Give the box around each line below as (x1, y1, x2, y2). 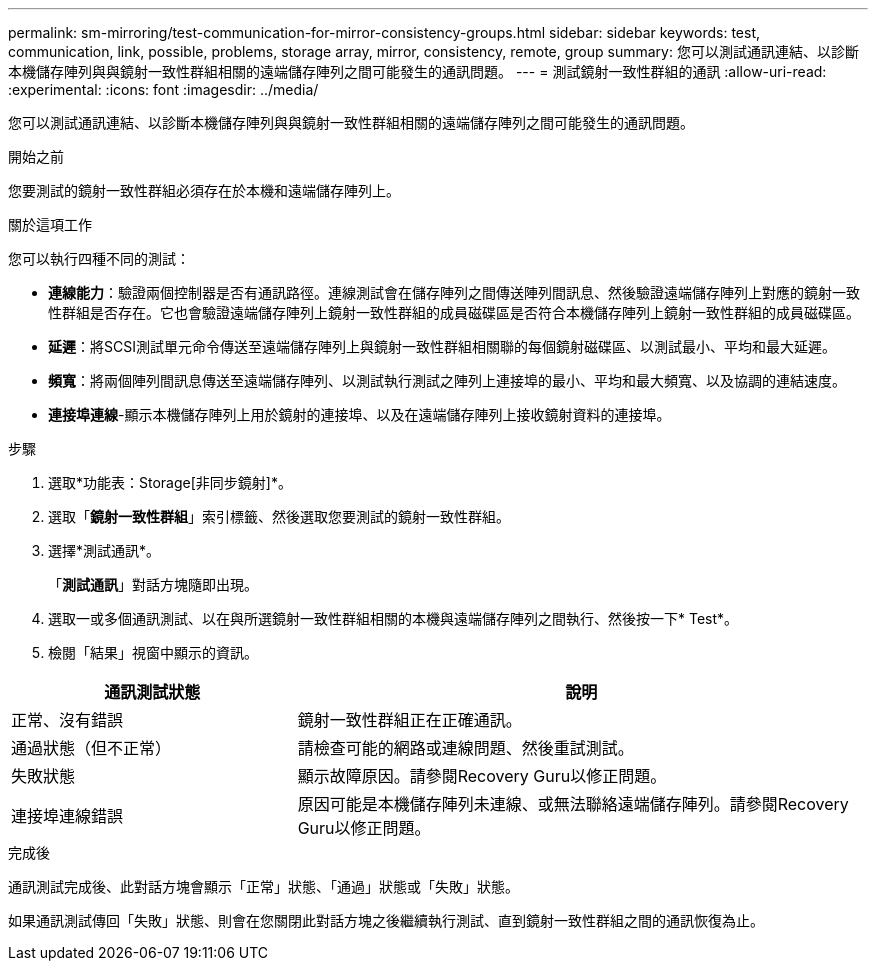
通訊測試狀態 (104, 682, 201, 702)
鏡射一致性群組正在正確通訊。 (297, 710, 522, 730)
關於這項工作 (8, 216, 92, 233)
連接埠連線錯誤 (11, 806, 124, 826)
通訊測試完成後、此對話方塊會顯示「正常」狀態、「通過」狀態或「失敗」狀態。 (8, 878, 519, 895)
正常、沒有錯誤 (11, 710, 124, 730)
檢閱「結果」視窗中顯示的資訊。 (48, 644, 258, 661)
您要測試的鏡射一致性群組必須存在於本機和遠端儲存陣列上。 (8, 182, 400, 199)
